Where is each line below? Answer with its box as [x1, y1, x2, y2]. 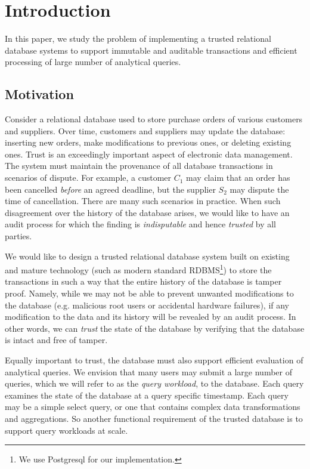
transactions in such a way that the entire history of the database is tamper [5, 275, 282, 288]
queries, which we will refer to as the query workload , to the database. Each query [5, 377, 304, 390]
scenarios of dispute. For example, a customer [5, 171, 172, 184]
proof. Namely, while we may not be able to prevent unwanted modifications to [5, 287, 294, 300]
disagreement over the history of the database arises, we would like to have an [5, 206, 290, 218]
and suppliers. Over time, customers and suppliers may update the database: [5, 124, 286, 137]
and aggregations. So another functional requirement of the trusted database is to [5, 412, 303, 425]
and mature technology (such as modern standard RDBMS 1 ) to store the [5, 262, 272, 276]
